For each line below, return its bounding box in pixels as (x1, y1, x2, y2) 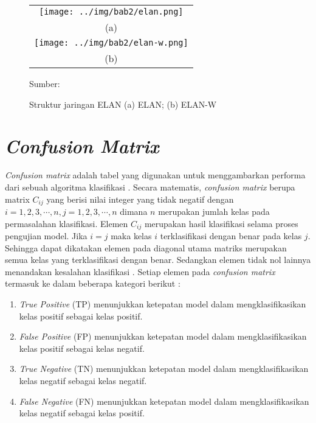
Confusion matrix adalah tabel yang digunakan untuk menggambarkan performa (5, 169, 306, 181)
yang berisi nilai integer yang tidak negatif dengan (46, 192, 234, 205)
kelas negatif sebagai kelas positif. (19, 407, 145, 419)
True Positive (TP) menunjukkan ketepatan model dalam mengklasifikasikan (19, 297, 306, 310)
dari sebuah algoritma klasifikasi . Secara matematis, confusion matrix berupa (5, 180, 295, 193)
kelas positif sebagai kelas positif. (19, 309, 143, 322)
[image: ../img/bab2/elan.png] (39, 7, 184, 16)
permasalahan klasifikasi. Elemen (5, 217, 128, 229)
